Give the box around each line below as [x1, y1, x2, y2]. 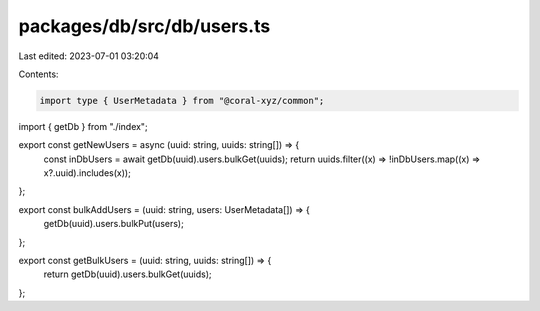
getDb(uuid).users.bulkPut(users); [43, 218, 184, 230]
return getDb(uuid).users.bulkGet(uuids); [43, 268, 212, 280]
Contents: [18, 68, 59, 80]
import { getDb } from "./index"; [18, 120, 149, 132]
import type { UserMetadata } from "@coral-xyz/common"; [39, 95, 325, 106]
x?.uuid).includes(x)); [43, 167, 132, 179]
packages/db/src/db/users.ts [18, 15, 271, 37]
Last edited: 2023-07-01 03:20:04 [18, 50, 160, 62]
